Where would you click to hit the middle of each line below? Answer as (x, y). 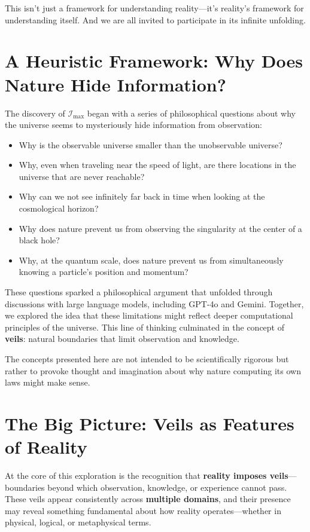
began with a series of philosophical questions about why (191, 113)
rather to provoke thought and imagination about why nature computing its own (153, 370)
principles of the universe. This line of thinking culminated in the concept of (145, 327)
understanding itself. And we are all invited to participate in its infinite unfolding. (155, 19)
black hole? (39, 240)
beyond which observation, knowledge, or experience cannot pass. (167, 487)
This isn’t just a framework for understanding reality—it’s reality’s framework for (154, 8)
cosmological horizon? (59, 208)
